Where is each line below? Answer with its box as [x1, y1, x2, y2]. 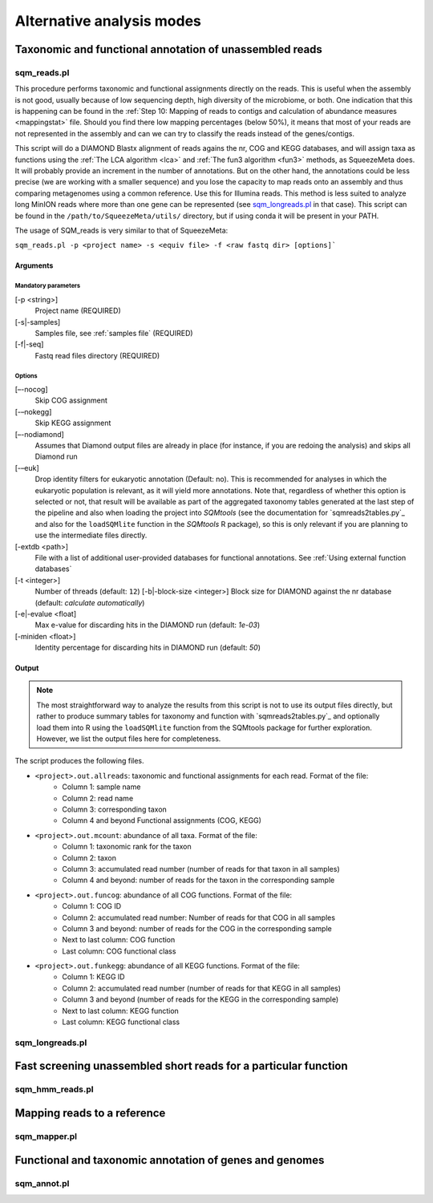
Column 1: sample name [62, 782, 141, 792]
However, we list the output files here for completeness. [36, 734, 221, 743]
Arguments [14, 261, 54, 270]
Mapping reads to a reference [14, 1106, 166, 1120]
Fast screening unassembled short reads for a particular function [14, 1059, 348, 1073]
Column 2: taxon [62, 853, 116, 862]
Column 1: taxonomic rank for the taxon [62, 842, 192, 852]
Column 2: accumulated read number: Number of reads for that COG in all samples [62, 913, 336, 922]
